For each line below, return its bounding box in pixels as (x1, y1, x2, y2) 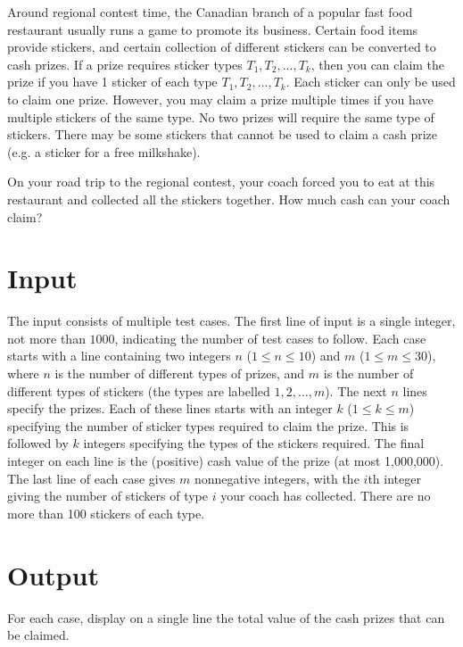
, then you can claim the (310, 54, 445, 73)
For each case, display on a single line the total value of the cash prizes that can (7, 608, 445, 626)
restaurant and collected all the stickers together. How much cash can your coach (7, 189, 451, 208)
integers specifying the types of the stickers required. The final (83, 434, 425, 452)
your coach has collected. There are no (220, 486, 431, 505)
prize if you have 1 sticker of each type (7, 72, 218, 91)
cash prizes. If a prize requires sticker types (7, 54, 243, 73)
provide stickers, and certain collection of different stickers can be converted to (7, 37, 436, 56)
